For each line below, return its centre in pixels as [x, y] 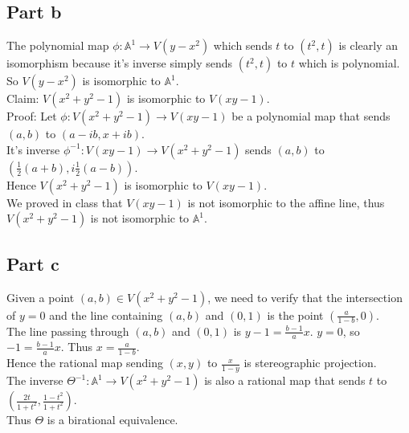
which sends [243, 45]
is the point [295, 315]
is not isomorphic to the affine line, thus [286, 202]
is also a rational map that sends [285, 380]
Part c [33, 263]
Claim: [23, 98]
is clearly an [368, 45]
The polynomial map [58, 45]
